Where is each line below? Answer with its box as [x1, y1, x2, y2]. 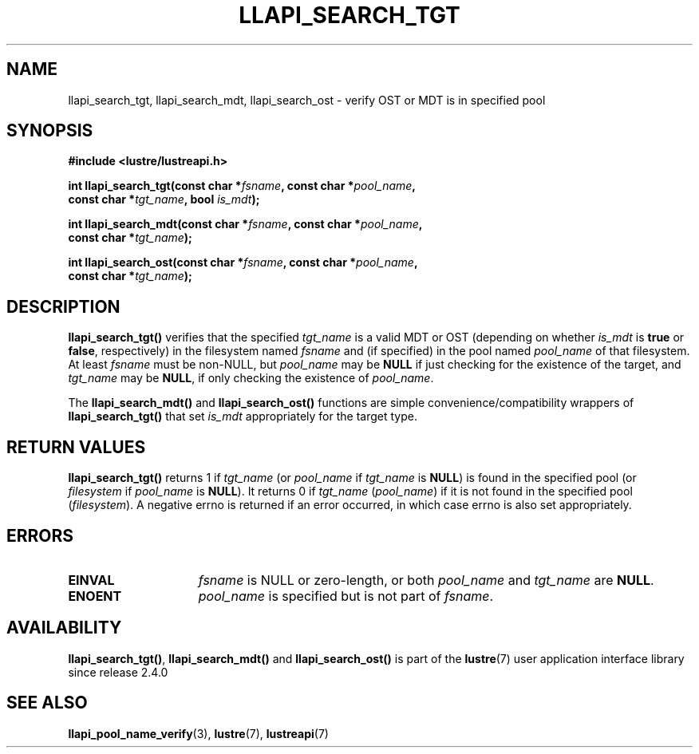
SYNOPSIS [6, 120, 93, 141]
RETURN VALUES [6, 436, 146, 457]
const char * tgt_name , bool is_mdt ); [68, 192, 260, 207]
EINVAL [68, 571, 115, 588]
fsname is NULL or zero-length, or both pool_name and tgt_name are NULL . [198, 571, 654, 588]
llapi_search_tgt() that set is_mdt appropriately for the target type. [68, 409, 417, 424]
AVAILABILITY [6, 618, 122, 638]
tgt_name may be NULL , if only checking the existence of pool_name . [68, 371, 434, 385]
